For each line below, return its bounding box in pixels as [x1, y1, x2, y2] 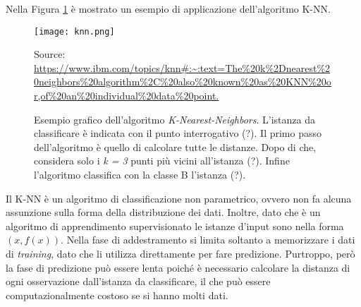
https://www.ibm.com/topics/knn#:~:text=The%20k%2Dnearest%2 [34, 60, 331, 75]
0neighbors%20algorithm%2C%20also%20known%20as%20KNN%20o [34, 74, 331, 89]
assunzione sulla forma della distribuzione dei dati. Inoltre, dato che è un [6, 205, 321, 219]
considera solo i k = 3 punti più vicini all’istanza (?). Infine [34, 153, 290, 168]
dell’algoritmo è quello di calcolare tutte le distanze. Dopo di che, [34, 139, 317, 154]
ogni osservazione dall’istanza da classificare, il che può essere [6, 274, 271, 289]
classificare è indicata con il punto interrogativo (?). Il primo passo [34, 126, 322, 140]
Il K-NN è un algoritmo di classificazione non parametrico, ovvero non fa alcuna [6, 191, 352, 205]
